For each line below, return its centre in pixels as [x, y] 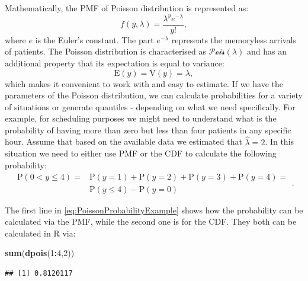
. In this [280, 141]
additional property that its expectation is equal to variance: [115, 63]
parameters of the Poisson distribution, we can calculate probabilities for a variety [154, 95]
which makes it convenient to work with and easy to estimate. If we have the [144, 83]
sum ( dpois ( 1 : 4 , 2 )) [40, 253]
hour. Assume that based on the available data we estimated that [123, 141]
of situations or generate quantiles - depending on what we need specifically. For [150, 106]
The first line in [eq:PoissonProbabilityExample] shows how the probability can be [154, 210]
